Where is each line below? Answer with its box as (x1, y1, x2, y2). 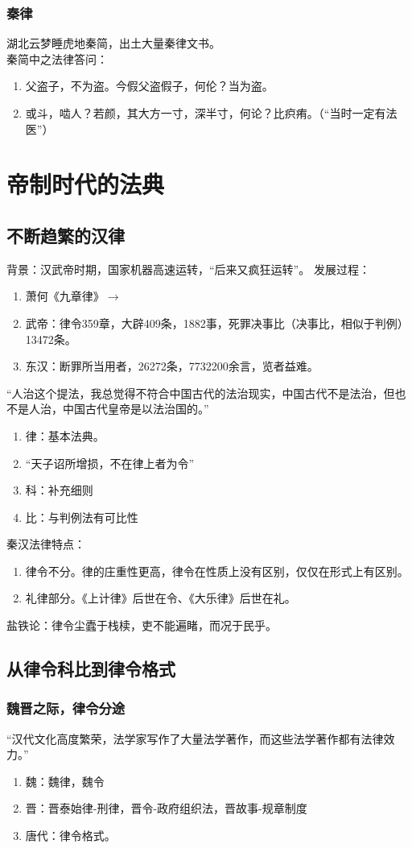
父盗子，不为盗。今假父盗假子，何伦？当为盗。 (25, 77, 274, 94)
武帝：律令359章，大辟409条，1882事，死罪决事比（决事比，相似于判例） (25, 314, 409, 331)
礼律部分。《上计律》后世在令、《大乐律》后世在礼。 (25, 589, 296, 606)
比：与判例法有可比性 (25, 508, 138, 525)
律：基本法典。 (25, 427, 105, 444)
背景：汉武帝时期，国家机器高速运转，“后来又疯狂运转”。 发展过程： (6, 260, 370, 277)
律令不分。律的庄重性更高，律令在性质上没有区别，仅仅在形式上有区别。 (25, 562, 409, 579)
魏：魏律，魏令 (25, 772, 105, 789)
